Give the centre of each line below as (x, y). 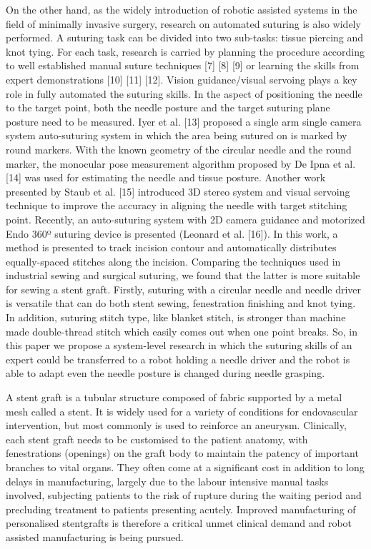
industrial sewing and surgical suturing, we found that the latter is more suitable (183, 275)
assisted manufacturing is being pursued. (95, 537)
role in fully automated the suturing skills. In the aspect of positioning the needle (184, 93)
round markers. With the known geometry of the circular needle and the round (179, 149)
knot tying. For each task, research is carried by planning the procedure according (185, 51)
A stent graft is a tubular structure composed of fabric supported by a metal (174, 397)
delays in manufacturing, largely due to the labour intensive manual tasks (167, 481)
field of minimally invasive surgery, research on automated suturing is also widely (183, 23)
